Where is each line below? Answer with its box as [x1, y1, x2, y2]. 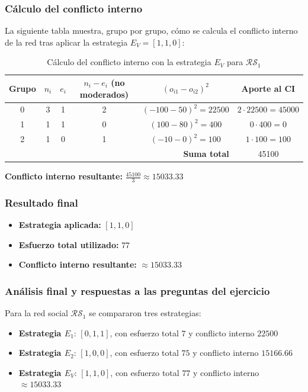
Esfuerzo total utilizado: [18, 238, 119, 250]
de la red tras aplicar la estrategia [5, 36, 128, 48]
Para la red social [5, 307, 68, 319]
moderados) [79, 88, 129, 100]
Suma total [183, 147, 229, 159]
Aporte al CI [241, 82, 296, 94]
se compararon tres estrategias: [89, 307, 201, 319]
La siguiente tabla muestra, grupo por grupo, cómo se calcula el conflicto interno [5, 24, 298, 37]
